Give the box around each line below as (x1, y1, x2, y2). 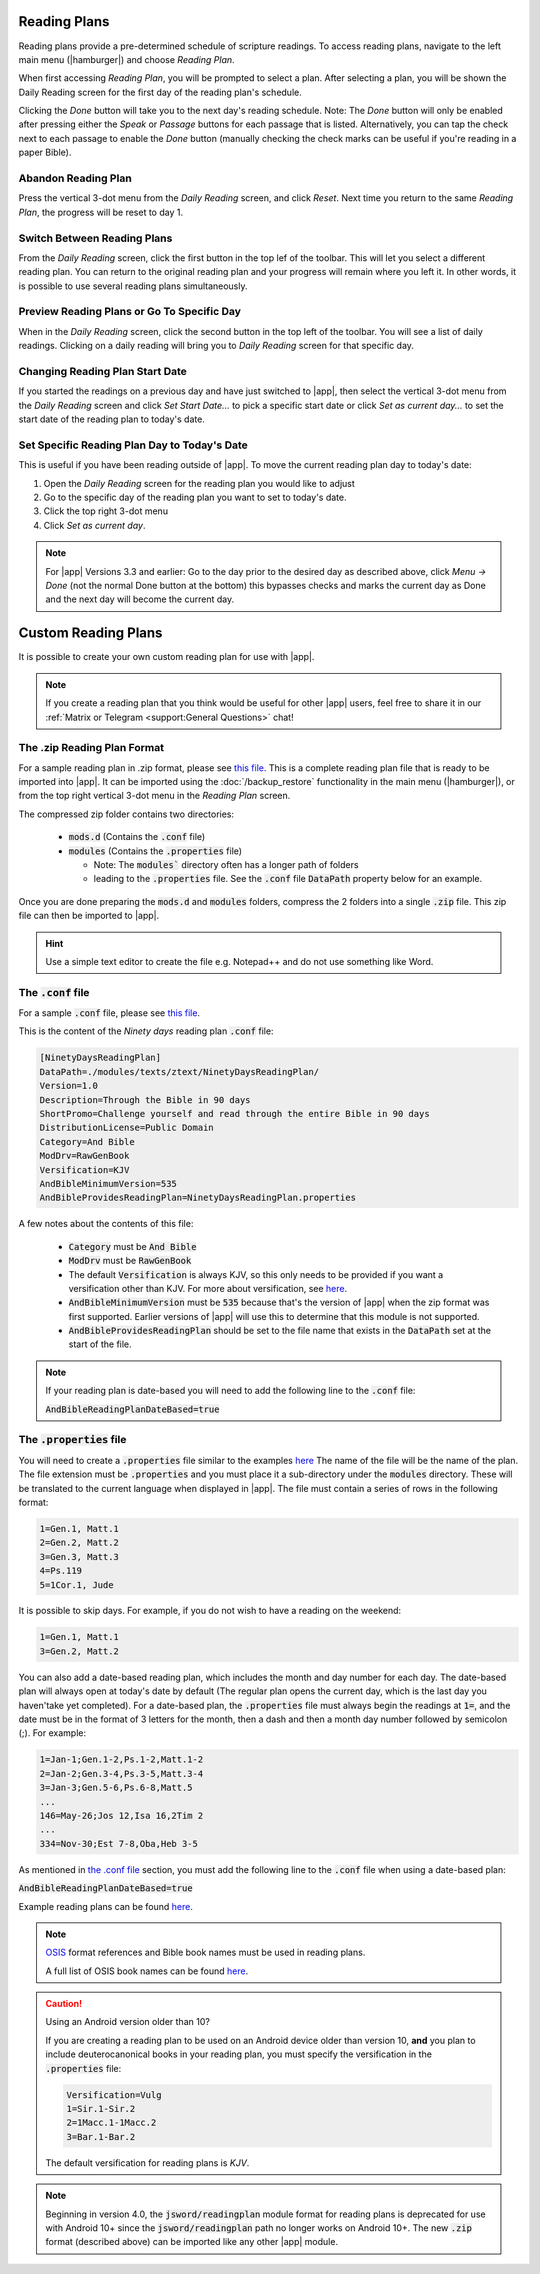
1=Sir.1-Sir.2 (66, 2103, 136, 2114)
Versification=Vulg (66, 2089, 162, 2100)
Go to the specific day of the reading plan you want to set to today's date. (43, 491, 347, 504)
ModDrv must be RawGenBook (68, 1255, 192, 1267)
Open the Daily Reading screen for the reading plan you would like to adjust (43, 477, 355, 489)
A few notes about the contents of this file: (18, 1218, 194, 1230)
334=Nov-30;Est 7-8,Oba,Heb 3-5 (39, 1838, 199, 1849)
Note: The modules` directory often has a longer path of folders (93, 858, 359, 870)
